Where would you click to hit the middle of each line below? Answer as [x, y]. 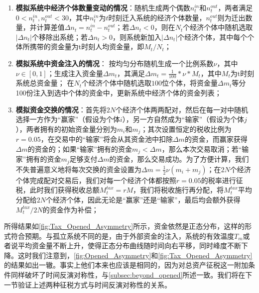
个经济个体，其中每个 [212, 37]
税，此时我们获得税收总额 [58, 190]
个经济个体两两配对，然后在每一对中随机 [182, 109]
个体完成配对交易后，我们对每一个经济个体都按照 [96, 180]
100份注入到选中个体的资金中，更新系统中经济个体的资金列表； [119, 92]
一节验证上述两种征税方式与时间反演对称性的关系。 [88, 284]
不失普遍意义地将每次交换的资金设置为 [78, 169]
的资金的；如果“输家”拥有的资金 [80, 148]
